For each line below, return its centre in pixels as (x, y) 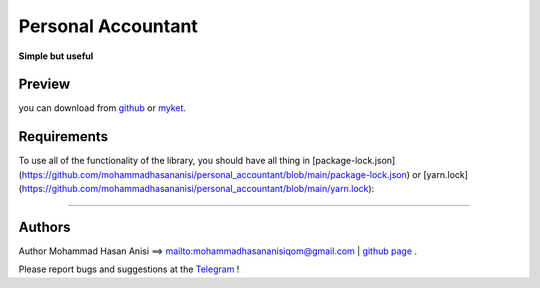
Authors (44, 226)
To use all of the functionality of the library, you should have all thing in (164, 161)
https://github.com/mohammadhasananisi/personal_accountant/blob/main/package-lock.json (214, 174)
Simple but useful (56, 56)
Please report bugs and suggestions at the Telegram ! (129, 269)
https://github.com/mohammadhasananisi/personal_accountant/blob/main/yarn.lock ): (198, 189)
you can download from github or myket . (102, 108)
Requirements (63, 136)
